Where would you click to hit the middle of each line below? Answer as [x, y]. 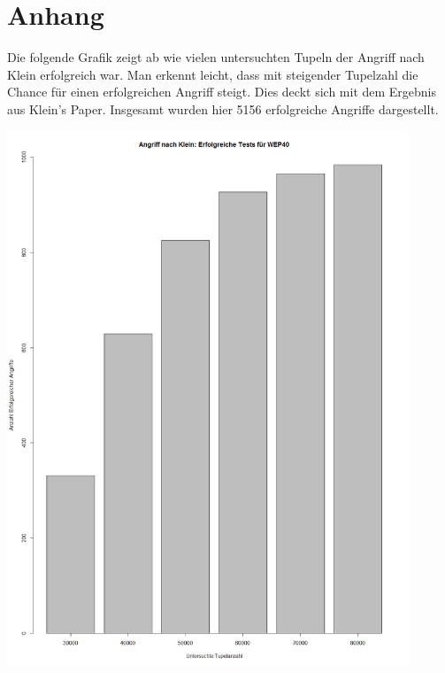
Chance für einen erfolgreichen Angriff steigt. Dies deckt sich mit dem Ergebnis [222, 92]
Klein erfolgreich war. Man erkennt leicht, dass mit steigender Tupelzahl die [213, 74]
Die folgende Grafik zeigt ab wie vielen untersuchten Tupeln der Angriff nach [216, 57]
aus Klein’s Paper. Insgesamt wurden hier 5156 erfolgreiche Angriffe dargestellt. [223, 108]
